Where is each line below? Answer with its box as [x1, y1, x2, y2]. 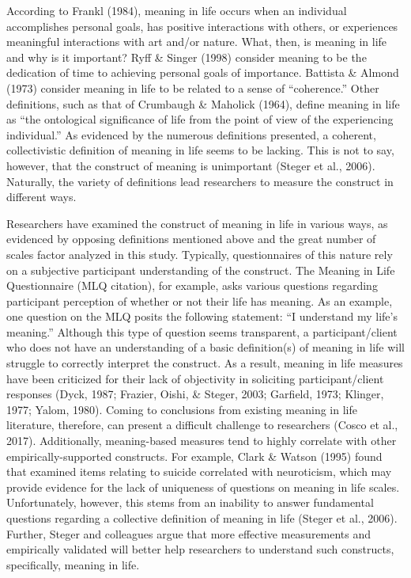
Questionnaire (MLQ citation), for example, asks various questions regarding [6, 277, 378, 294]
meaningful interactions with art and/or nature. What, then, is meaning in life [6, 33, 387, 50]
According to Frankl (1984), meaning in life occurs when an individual [6, 2, 347, 18]
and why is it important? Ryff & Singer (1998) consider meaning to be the [6, 48, 367, 65]
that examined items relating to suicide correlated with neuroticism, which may [6, 463, 392, 480]
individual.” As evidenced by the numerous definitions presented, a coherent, [6, 126, 376, 143]
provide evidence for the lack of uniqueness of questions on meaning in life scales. [6, 478, 400, 495]
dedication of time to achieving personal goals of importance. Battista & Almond [6, 64, 399, 81]
